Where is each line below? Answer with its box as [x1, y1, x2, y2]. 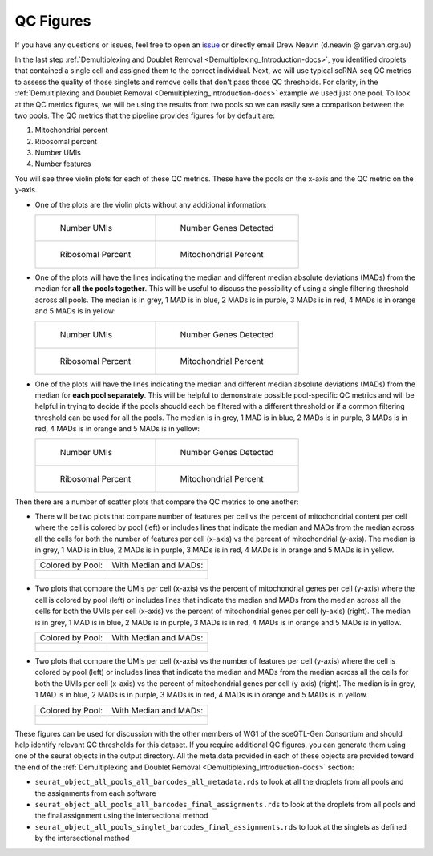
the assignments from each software [34, 788, 156, 797]
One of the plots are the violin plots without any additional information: [34, 200, 268, 209]
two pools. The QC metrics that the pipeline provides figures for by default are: [14, 111, 276, 120]
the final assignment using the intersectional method [34, 810, 208, 821]
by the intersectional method [34, 834, 130, 843]
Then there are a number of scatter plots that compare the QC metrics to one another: [14, 497, 299, 507]
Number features [34, 159, 91, 168]
